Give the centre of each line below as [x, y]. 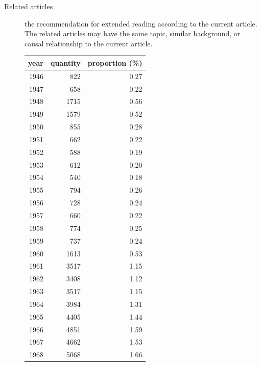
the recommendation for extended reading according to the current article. [141, 23]
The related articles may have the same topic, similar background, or [133, 33]
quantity [65, 62]
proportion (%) [115, 62]
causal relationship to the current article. [89, 43]
